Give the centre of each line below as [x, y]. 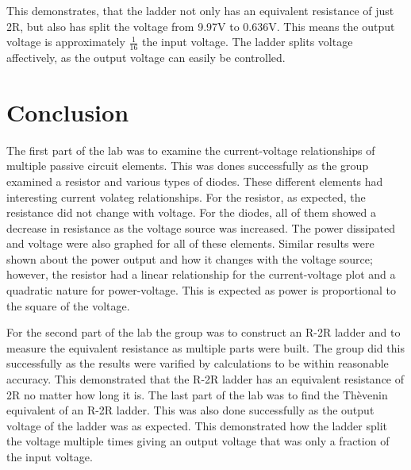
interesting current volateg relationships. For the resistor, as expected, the [186, 196]
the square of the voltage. [68, 305]
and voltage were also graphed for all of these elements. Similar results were [190, 243]
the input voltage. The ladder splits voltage [247, 42]
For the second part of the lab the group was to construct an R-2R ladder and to [204, 332]
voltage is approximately [66, 42]
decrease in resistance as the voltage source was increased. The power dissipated [201, 227]
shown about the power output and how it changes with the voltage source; [190, 258]
